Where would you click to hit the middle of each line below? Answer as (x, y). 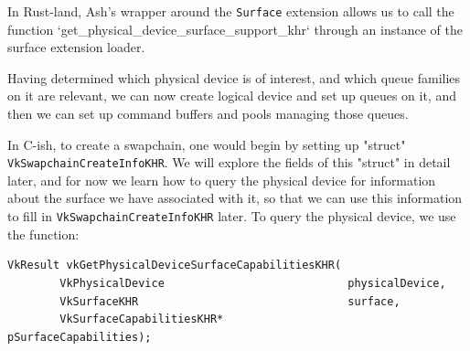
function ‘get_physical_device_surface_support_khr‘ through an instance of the (235, 29)
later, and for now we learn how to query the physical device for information (222, 180)
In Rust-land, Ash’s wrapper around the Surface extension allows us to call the (231, 11)
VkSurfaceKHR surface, (230, 301)
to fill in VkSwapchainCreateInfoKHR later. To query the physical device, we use (232, 216)
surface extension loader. (76, 47)
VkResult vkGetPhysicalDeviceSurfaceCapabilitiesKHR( (175, 266)
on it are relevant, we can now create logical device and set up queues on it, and (232, 96)
